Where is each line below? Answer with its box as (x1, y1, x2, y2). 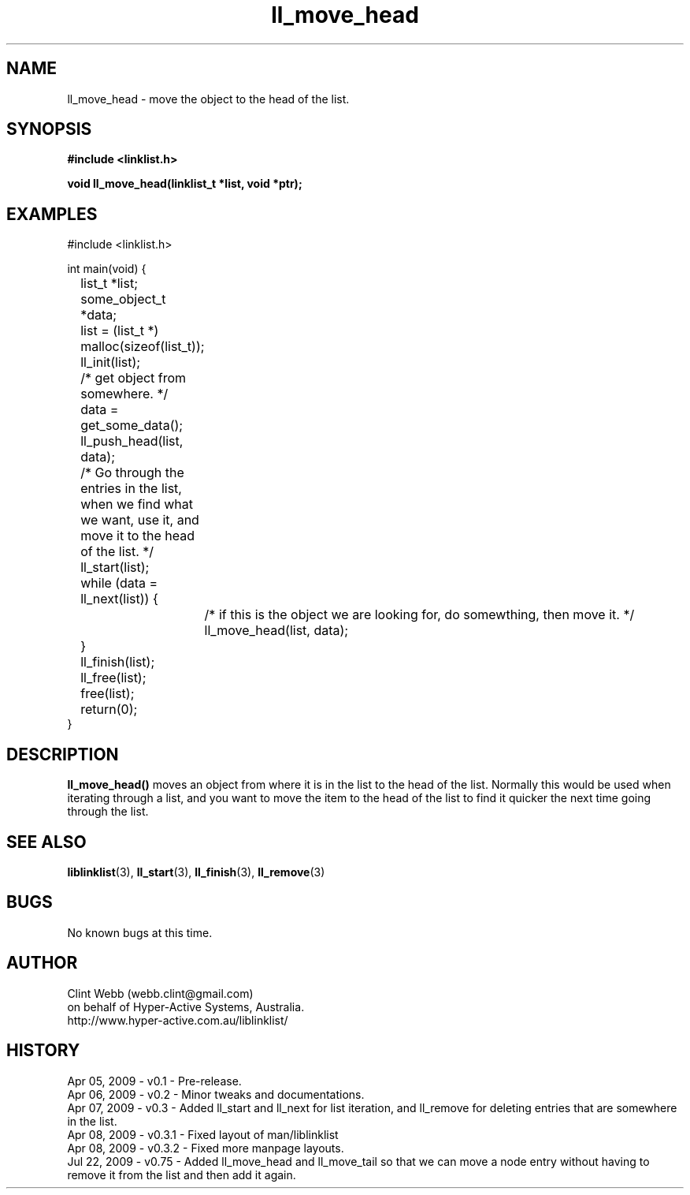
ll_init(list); (80, 354, 141, 371)
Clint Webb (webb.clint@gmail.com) (67, 986, 254, 1000)
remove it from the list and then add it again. (67, 1167, 296, 1182)
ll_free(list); (80, 670, 147, 686)
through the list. (67, 805, 149, 819)
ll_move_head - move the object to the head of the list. (67, 91, 350, 106)
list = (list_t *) (80, 323, 159, 339)
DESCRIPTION (6, 744, 119, 764)
